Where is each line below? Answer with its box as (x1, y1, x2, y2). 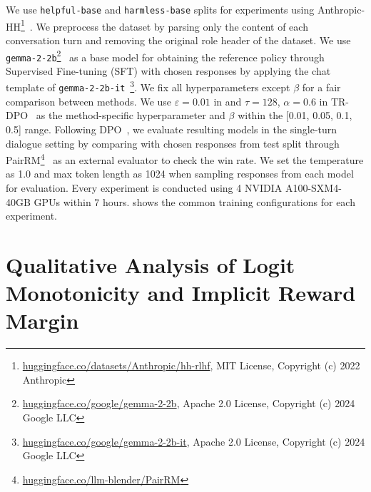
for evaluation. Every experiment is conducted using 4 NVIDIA (6, 180, 283, 195)
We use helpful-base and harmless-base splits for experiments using (6, 2, 315, 16)
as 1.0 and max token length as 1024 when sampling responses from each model (6, 166, 354, 181)
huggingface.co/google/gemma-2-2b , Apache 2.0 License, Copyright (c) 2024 (22, 396, 355, 411)
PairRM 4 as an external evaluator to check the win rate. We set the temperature (6, 150, 364, 167)
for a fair (302, 80, 341, 95)
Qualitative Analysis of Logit (6, 250, 295, 279)
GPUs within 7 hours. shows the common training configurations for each (34, 194, 355, 209)
